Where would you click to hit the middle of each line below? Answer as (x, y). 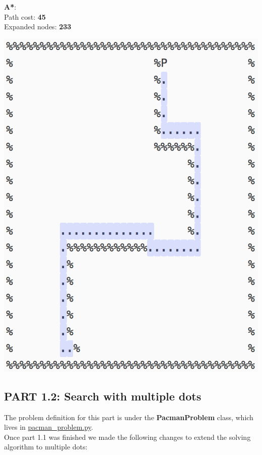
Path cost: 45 (25, 16)
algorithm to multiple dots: (46, 447)
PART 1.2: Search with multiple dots (103, 396)
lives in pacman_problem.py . (49, 427)
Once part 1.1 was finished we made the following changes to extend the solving (127, 437)
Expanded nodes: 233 (38, 27)
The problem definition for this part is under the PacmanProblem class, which (129, 417)
